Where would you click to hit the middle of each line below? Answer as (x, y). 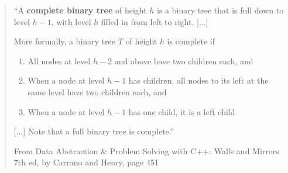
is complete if (191, 41)
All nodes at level (59, 60)
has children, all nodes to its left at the (198, 80)
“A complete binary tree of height (80, 10)
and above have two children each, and (184, 60)
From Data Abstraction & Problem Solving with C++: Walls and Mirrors (146, 150)
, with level (71, 21)
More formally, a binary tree (65, 41)
